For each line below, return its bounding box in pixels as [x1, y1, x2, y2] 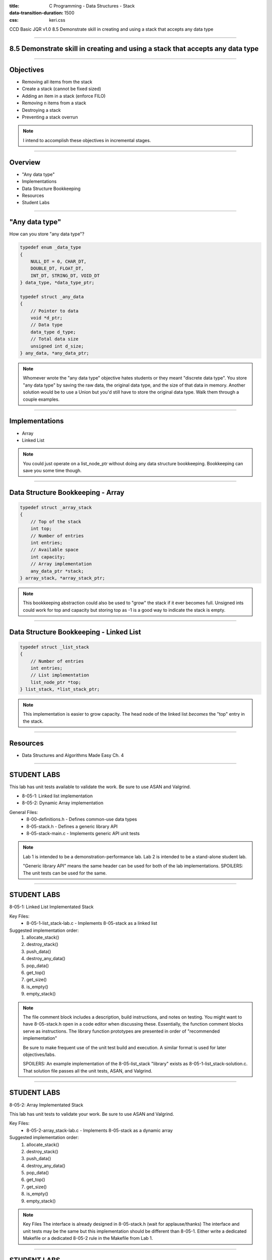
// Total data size [30, 336, 79, 342]
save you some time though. [23, 468, 82, 474]
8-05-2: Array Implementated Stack [9, 1102, 84, 1108]
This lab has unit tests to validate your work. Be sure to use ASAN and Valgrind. [9, 1111, 174, 1117]
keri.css [49, 17, 65, 23]
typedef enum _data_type [20, 244, 82, 250]
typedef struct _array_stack [20, 505, 92, 511]
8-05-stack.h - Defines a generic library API [26, 823, 118, 829]
